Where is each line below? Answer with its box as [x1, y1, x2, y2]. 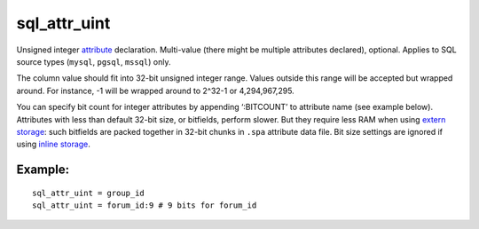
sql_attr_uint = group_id [32, 187, 145, 198]
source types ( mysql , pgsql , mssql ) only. [16, 56, 171, 67]
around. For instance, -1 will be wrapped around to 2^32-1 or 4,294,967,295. [16, 85, 294, 96]
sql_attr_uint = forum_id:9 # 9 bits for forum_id [32, 201, 257, 210]
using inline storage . [16, 138, 90, 150]
